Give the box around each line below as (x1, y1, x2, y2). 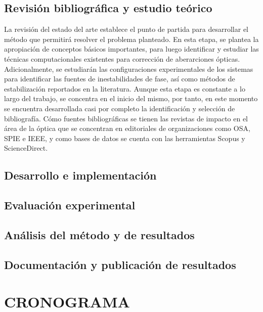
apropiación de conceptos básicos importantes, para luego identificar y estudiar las (4, 43, 259, 54)
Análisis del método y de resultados (4, 227, 195, 242)
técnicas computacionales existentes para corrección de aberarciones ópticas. (4, 53, 240, 64)
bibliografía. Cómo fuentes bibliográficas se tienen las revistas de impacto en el (4, 113, 248, 123)
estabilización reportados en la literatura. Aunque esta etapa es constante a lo (4, 83, 245, 94)
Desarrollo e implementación (4, 167, 157, 183)
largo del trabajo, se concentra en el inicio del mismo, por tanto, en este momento (4, 93, 258, 104)
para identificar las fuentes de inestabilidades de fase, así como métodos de (4, 73, 235, 84)
